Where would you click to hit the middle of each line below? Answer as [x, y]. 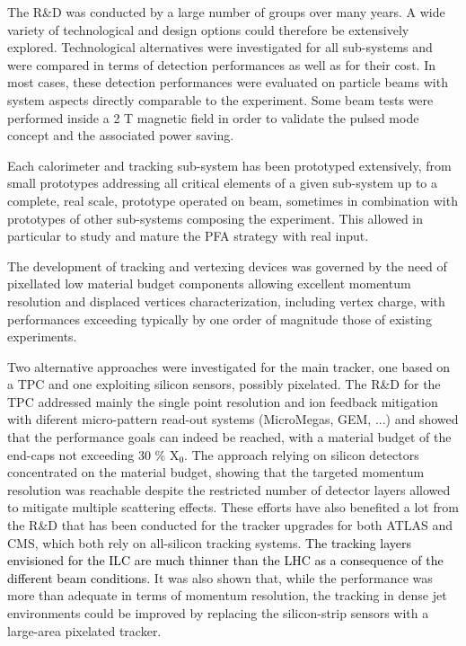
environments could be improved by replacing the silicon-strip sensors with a [218, 613]
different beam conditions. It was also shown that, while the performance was [220, 577]
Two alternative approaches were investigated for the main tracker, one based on [229, 366]
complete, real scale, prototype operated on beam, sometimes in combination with [233, 200]
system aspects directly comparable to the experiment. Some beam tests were [220, 99]
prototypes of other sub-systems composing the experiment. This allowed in [215, 218]
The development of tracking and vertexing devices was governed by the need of [227, 265]
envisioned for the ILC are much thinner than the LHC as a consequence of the [225, 560]
